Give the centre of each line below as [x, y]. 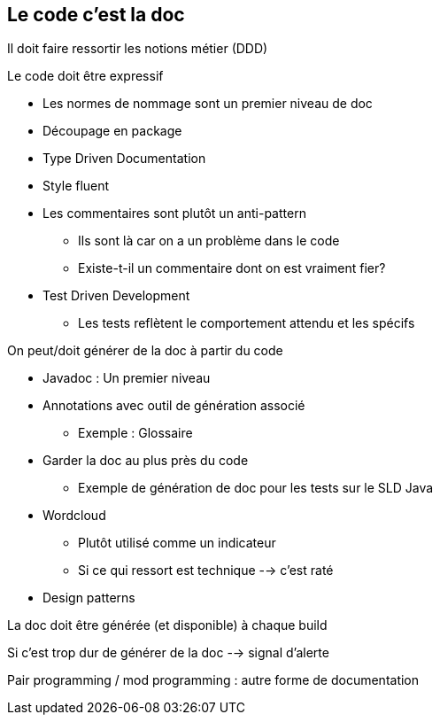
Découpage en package [112, 131]
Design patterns [89, 598]
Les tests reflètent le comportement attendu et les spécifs [247, 323]
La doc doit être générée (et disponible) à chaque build [167, 625]
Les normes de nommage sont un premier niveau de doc [208, 104]
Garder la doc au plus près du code [146, 461]
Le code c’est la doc [96, 15]
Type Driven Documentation [124, 159]
